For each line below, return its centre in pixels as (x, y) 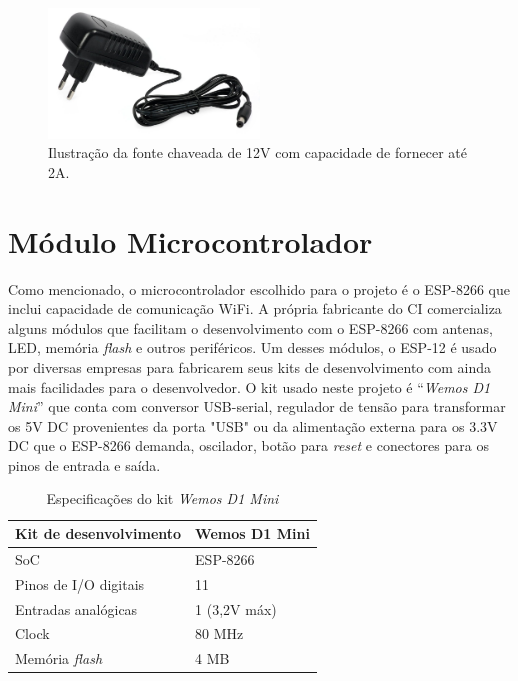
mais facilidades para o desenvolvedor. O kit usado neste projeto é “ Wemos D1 (249, 386)
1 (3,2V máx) (236, 608)
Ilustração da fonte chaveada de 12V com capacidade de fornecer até (257, 152)
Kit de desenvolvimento (98, 533)
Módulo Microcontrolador (190, 240)
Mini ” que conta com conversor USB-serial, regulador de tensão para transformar (257, 406)
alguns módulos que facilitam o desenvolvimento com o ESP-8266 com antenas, (250, 327)
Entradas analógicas (76, 608)
